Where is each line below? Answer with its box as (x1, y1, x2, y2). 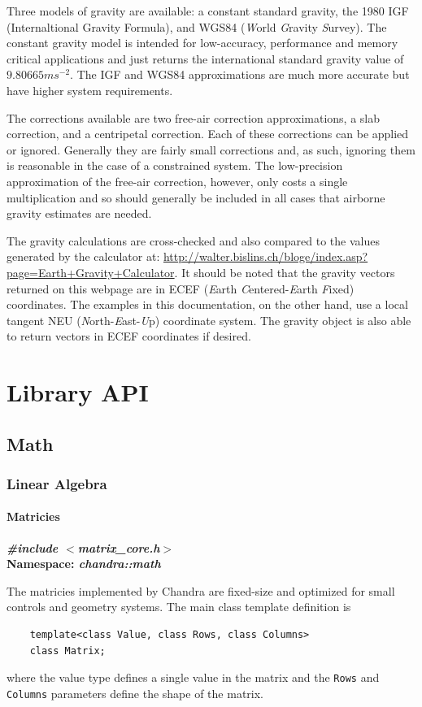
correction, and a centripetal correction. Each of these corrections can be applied (7, 125, 409, 142)
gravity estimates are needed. (7, 205, 152, 222)
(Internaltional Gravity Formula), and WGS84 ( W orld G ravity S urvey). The (7, 18, 387, 35)
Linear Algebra (7, 473, 107, 493)
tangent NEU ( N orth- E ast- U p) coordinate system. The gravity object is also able (7, 311, 411, 328)
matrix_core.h (77, 539, 160, 556)
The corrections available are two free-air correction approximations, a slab (7, 109, 381, 126)
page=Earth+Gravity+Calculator (7, 263, 175, 280)
